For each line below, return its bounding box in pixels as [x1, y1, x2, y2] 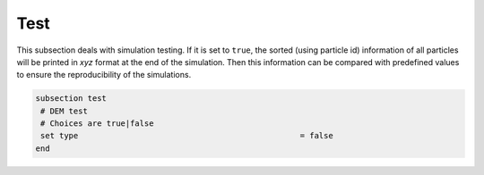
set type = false [40, 130, 333, 141]
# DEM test [40, 105, 89, 116]
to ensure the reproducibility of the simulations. [16, 70, 192, 80]
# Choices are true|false [40, 119, 154, 129]
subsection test [35, 94, 108, 104]
